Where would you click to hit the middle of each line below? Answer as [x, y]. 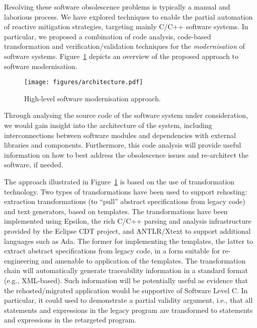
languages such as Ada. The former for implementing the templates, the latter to [129, 241]
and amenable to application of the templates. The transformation [143, 260]
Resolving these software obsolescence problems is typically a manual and [117, 7]
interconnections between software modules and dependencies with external [120, 135]
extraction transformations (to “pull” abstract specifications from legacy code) [125, 201]
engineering [22, 260]
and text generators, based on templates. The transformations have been [116, 211]
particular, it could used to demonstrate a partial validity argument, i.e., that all [128, 300]
